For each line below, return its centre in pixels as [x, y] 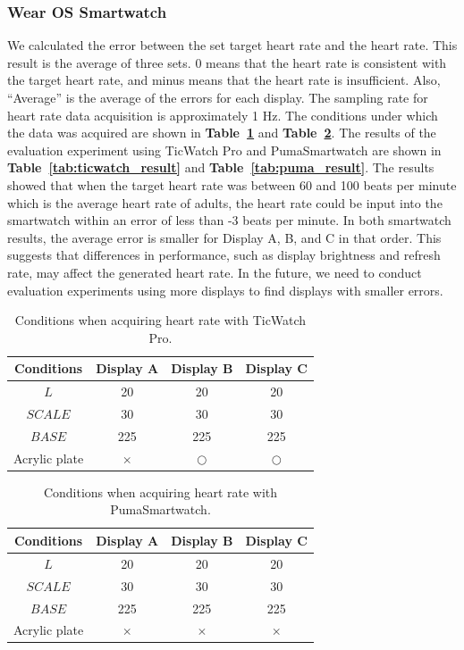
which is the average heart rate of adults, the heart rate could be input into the [225, 202]
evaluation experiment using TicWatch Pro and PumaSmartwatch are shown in [224, 150]
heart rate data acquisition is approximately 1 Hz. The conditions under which [223, 115]
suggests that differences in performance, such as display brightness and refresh [224, 255]
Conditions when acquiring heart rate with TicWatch [160, 320]
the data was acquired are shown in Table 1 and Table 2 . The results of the [222, 133]
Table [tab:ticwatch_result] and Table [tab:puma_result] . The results [221, 167]
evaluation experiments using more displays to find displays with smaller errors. [225, 290]
